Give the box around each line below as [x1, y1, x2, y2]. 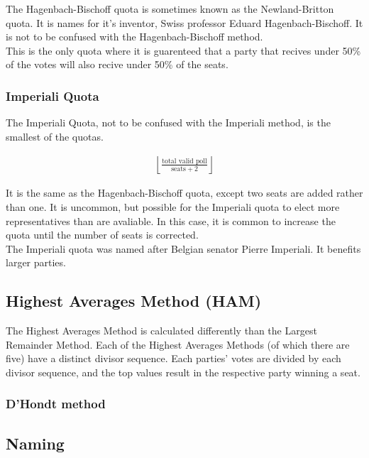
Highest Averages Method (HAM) [6, 290, 262, 312]
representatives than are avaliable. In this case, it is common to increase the [6, 213, 336, 228]
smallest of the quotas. [6, 129, 104, 143]
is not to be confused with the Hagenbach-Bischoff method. [6, 29, 263, 44]
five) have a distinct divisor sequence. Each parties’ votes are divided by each [6, 351, 341, 366]
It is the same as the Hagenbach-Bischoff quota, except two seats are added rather [6, 185, 363, 200]
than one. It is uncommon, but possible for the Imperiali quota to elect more [6, 200, 340, 214]
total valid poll [162, 157, 207, 165]
